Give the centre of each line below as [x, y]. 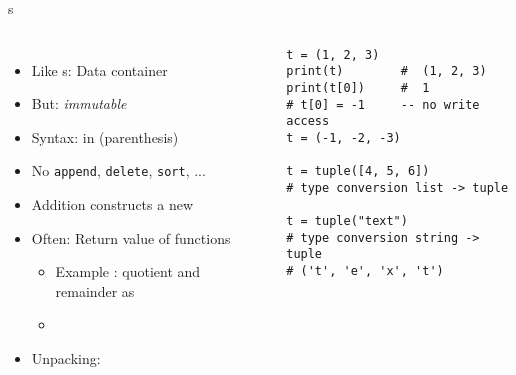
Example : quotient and [128, 271]
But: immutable [79, 103]
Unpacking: [66, 358]
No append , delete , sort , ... [118, 170]
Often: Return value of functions [131, 237]
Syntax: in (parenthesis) [105, 136]
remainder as [95, 290]
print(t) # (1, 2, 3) [386, 71]
